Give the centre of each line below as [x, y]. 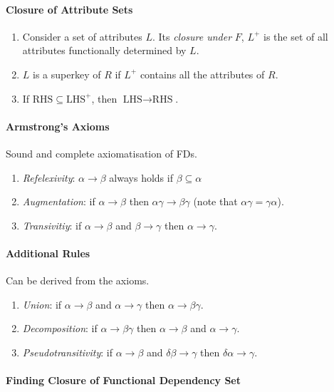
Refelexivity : [49, 177]
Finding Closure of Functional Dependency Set [123, 380]
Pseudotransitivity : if [68, 352]
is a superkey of [67, 74]
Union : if [42, 304]
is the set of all [296, 36]
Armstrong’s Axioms [58, 126]
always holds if [141, 177]
